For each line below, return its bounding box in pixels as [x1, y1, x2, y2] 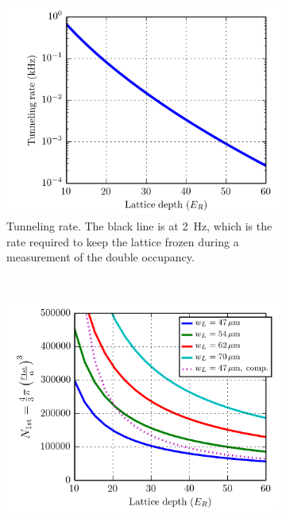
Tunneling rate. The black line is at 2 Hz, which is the [6, 217, 272, 234]
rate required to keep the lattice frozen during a [6, 233, 239, 249]
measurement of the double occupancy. [6, 249, 195, 265]
